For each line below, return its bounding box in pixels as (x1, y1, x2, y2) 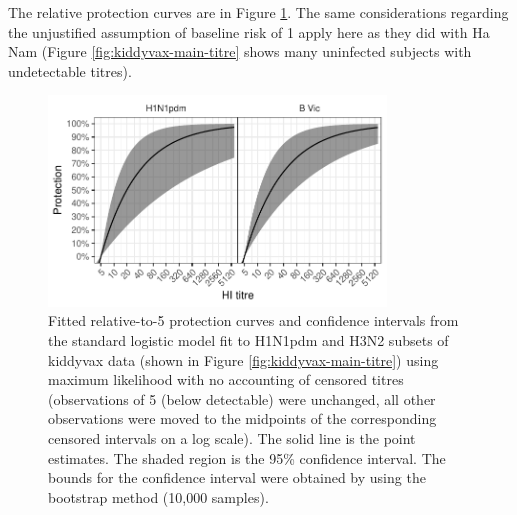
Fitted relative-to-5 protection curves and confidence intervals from (48, 310, 459, 331)
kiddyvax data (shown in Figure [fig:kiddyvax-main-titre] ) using (48, 349, 439, 370)
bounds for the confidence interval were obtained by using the (48, 467, 426, 488)
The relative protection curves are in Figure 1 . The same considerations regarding (8, 2, 509, 22)
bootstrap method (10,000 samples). (48, 486, 269, 507)
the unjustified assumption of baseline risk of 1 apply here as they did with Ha (8, 21, 490, 42)
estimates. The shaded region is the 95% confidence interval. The (48, 447, 446, 468)
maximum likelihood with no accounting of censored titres (48, 369, 404, 390)
